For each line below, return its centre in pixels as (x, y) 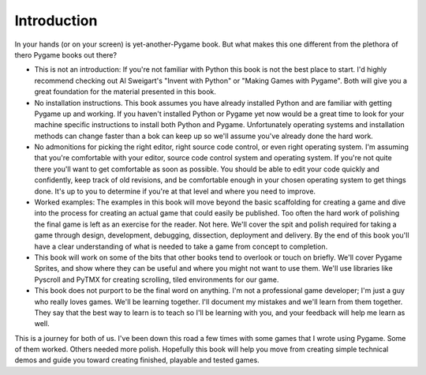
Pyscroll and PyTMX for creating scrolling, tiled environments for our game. (157, 279)
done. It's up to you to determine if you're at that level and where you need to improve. (175, 191)
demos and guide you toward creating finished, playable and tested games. (137, 360)
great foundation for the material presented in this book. (125, 92)
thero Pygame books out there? (66, 54)
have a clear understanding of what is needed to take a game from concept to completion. (181, 246)
